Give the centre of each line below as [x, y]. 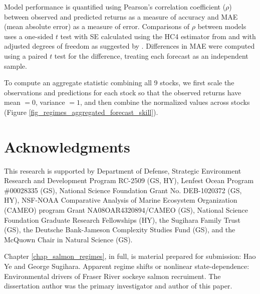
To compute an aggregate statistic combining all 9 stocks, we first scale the [119, 83]
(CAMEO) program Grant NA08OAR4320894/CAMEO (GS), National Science [126, 210]
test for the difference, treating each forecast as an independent [151, 55]
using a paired [26, 55]
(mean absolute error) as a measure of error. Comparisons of [97, 26]
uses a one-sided [29, 36]
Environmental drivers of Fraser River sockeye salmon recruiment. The [112, 276]
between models [222, 26]
